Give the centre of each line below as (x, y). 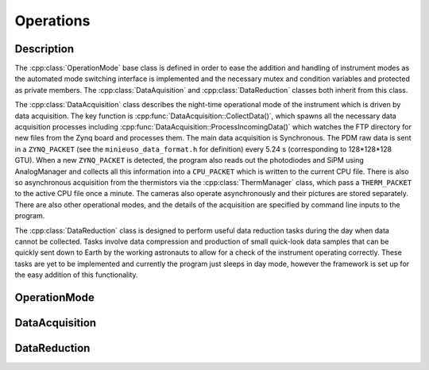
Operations (52, 21)
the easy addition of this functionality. (76, 275)
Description (44, 49)
